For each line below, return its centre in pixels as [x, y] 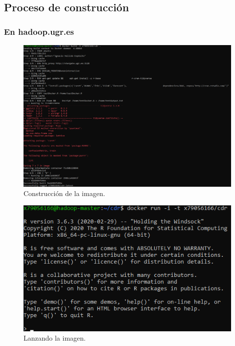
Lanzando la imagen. [55, 338]
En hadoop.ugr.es [39, 31]
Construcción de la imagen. [64, 193]
